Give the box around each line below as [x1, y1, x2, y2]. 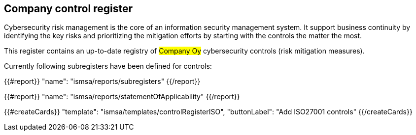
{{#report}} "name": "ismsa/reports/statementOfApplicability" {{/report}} [4, 92, 240, 101]
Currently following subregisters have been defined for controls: [4, 62, 212, 71]
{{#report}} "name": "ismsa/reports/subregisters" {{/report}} [4, 77, 201, 86]
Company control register [4, 2, 133, 15]
